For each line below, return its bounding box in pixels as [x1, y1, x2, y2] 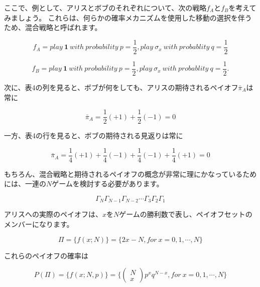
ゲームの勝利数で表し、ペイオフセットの [119, 209, 252, 219]
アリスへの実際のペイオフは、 [4, 209, 102, 219]
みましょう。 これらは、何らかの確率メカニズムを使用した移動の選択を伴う [4, 12, 252, 23]
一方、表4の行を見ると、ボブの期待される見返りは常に [4, 130, 183, 141]
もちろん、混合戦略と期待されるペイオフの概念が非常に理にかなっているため [4, 168, 257, 179]
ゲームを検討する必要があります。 [52, 178, 164, 189]
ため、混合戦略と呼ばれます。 [4, 22, 102, 33]
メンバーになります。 [4, 219, 74, 229]
